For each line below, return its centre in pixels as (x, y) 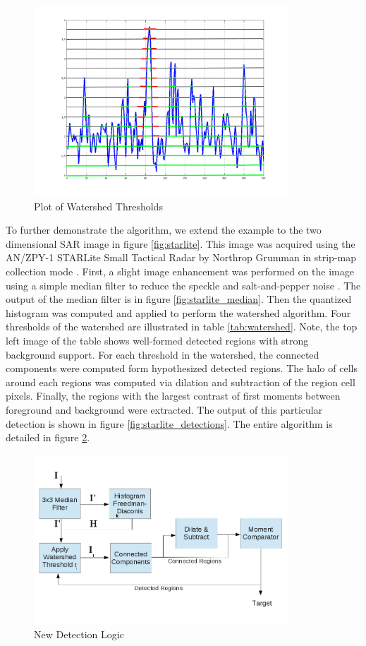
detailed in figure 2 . (48, 437)
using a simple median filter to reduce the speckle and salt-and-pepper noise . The (183, 285)
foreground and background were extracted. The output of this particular (164, 409)
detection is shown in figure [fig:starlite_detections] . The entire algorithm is (169, 423)
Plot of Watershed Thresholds (98, 206)
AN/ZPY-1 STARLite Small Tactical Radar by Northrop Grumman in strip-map (181, 257)
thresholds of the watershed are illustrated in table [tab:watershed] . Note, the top (182, 327)
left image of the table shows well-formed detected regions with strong (157, 340)
